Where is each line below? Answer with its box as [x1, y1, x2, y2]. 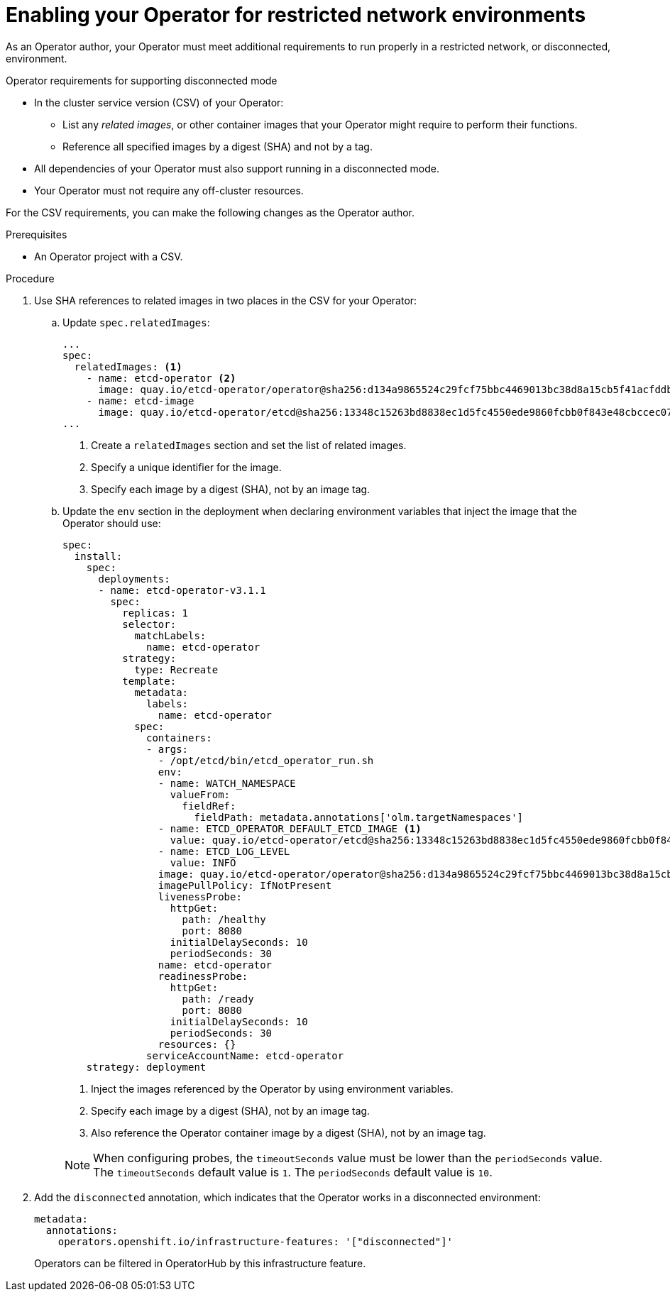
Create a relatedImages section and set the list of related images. [91, 438, 407, 451]
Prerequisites [6, 228, 67, 241]
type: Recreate [134, 663, 219, 675]
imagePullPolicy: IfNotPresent [158, 879, 332, 891]
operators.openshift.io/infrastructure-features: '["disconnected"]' [57, 1235, 454, 1247]
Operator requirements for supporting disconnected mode [6, 74, 278, 87]
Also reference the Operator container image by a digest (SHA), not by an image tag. [91, 1126, 486, 1139]
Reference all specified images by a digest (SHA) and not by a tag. [62, 140, 373, 153]
